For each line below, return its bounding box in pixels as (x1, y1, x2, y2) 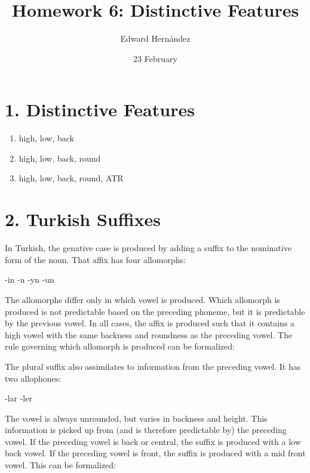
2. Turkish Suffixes (5, 207, 161, 231)
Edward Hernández (120, 32, 191, 45)
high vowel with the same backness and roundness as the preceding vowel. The (5, 328, 293, 341)
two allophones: (5, 372, 62, 384)
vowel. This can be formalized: (5, 459, 116, 471)
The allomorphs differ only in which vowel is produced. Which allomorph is (5, 293, 280, 305)
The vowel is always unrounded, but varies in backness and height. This (5, 412, 268, 424)
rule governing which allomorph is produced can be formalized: (5, 340, 235, 353)
